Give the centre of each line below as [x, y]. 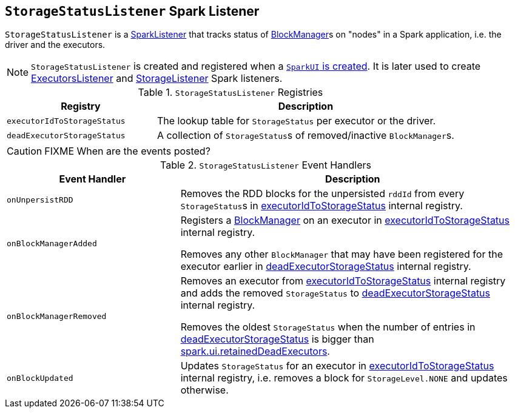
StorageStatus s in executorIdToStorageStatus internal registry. [321, 206]
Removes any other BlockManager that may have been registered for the [342, 254]
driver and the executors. [55, 45]
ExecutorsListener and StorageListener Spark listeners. [157, 79]
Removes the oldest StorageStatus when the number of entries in [328, 327]
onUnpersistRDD [40, 200]
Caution [25, 151]
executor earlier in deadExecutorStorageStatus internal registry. [326, 267]
